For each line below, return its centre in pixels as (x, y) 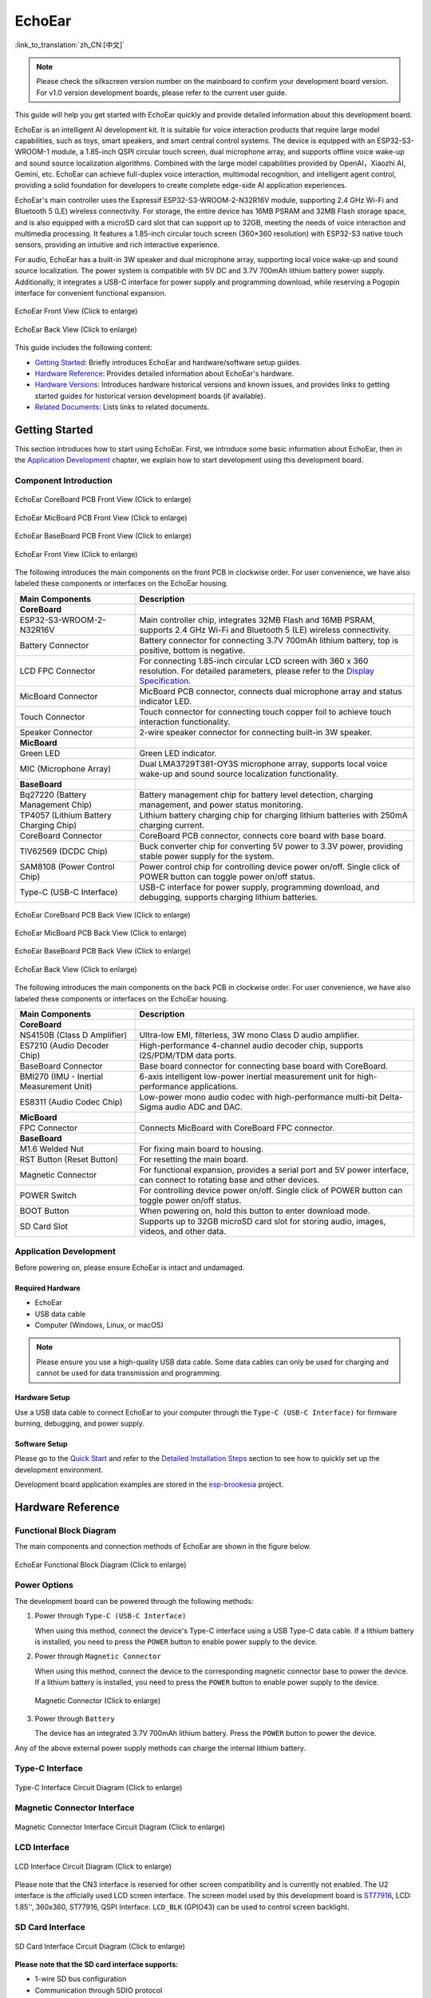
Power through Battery (75, 1718)
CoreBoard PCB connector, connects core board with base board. (263, 835)
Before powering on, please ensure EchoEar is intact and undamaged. (130, 1268)
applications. (214, 1087)
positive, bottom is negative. (192, 650)
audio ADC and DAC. (204, 1107)
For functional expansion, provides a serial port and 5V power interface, (274, 1170)
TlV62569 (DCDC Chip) (63, 851)
